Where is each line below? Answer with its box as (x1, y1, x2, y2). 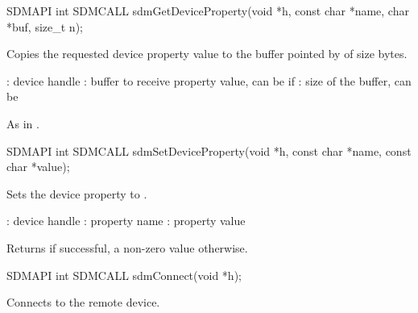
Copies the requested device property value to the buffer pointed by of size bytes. (6, 45, 408, 62)
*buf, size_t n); (6, 18, 83, 35)
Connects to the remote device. (6, 294, 160, 311)
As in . (6, 115, 39, 131)
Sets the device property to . (6, 185, 147, 202)
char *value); (6, 158, 70, 175)
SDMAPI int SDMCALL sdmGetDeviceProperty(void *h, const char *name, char (6, 2, 409, 19)
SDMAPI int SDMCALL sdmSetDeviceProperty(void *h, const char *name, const (6, 142, 412, 159)
